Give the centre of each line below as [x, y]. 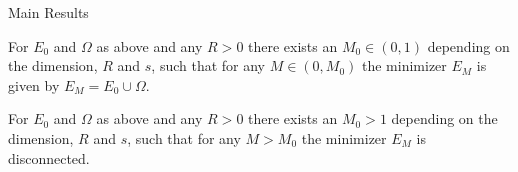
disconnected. [49, 157]
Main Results [48, 12]
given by [34, 84]
